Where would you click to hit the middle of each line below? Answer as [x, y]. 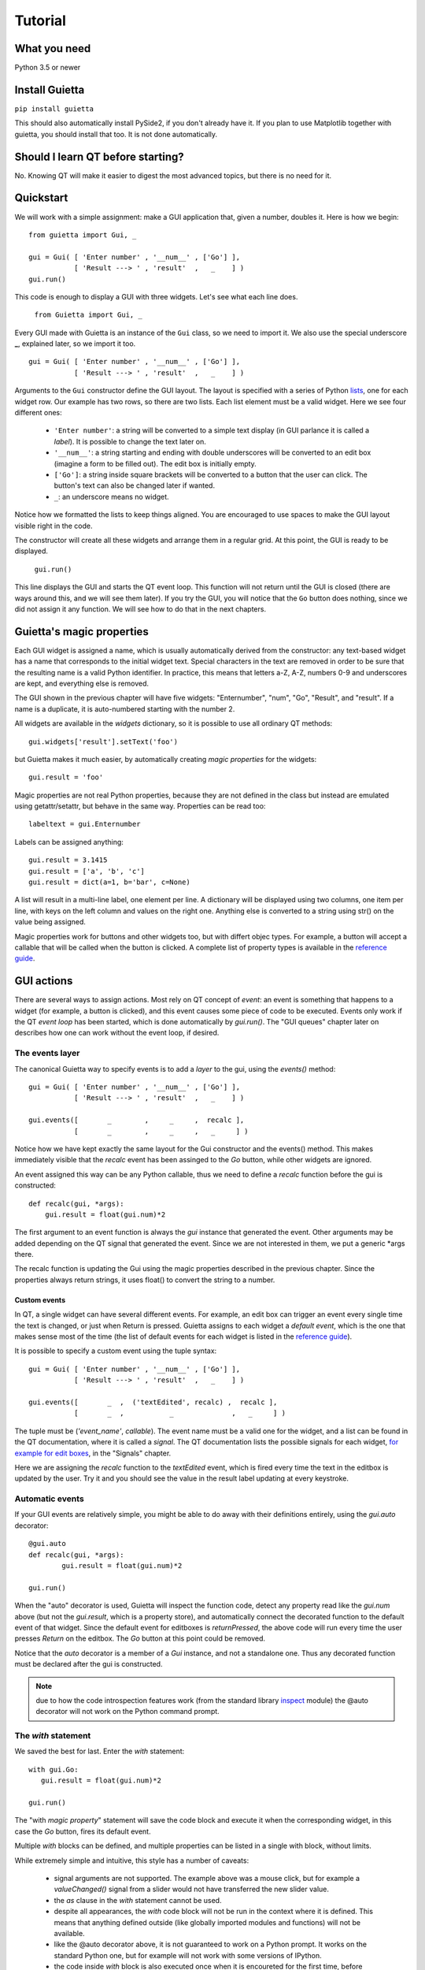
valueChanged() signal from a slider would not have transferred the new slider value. [192, 1889]
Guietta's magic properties [81, 632]
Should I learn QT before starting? [99, 156]
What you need [53, 48]
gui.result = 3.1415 [68, 860]
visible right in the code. [54, 526]
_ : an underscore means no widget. [111, 496]
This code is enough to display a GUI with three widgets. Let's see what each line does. [156, 296]
